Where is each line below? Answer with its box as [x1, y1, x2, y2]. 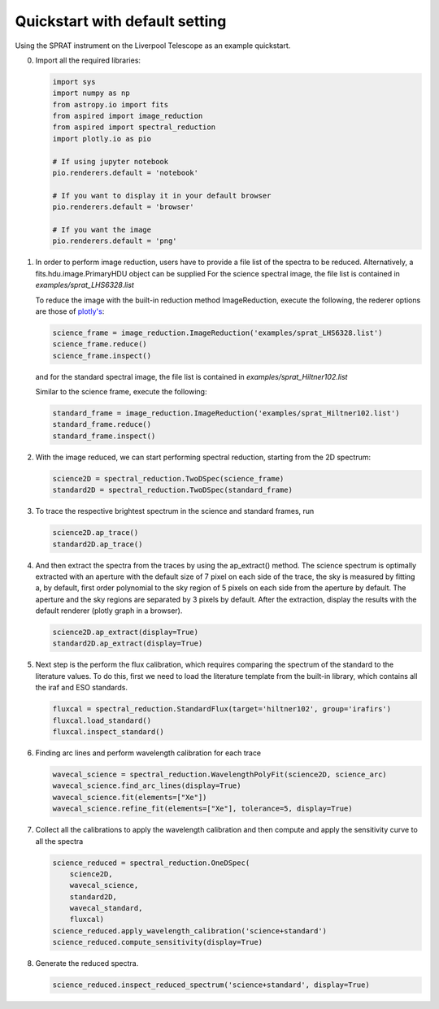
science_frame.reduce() [52, 340, 148, 349]
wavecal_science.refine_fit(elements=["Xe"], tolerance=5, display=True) [52, 804, 353, 813]
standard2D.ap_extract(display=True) [52, 639, 203, 648]
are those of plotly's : [35, 306, 105, 316]
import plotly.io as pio [52, 134, 152, 143]
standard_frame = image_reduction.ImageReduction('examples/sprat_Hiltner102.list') [52, 409, 400, 418]
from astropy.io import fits [52, 100, 169, 109]
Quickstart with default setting [15, 12, 227, 30]
